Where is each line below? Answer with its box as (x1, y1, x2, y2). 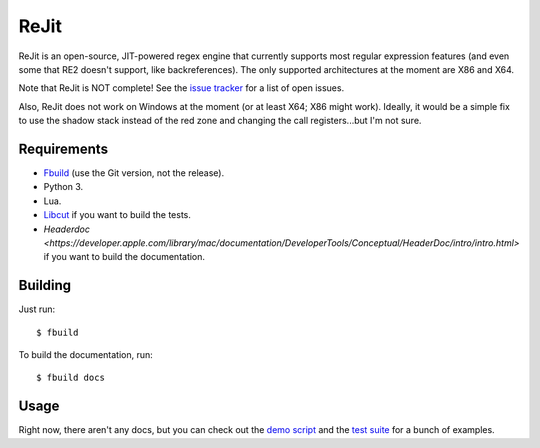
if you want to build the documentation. (43, 251, 205, 263)
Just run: (18, 303, 56, 315)
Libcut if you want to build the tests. (43, 209, 192, 221)
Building (18, 277, 72, 294)
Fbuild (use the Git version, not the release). (43, 167, 225, 179)
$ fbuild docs (36, 372, 105, 384)
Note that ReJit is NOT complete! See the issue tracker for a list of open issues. (18, 82, 345, 94)
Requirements (18, 140, 109, 157)
